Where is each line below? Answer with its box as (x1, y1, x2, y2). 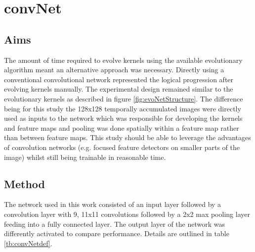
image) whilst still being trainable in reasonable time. (4, 151, 166, 162)
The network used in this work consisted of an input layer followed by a (4, 199, 221, 209)
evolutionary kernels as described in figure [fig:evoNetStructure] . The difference (4, 93, 243, 103)
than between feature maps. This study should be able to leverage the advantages (4, 132, 251, 143)
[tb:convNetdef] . (4, 238, 52, 248)
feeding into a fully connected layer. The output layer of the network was (4, 218, 225, 229)
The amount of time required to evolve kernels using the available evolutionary (4, 54, 243, 65)
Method (4, 176, 45, 191)
